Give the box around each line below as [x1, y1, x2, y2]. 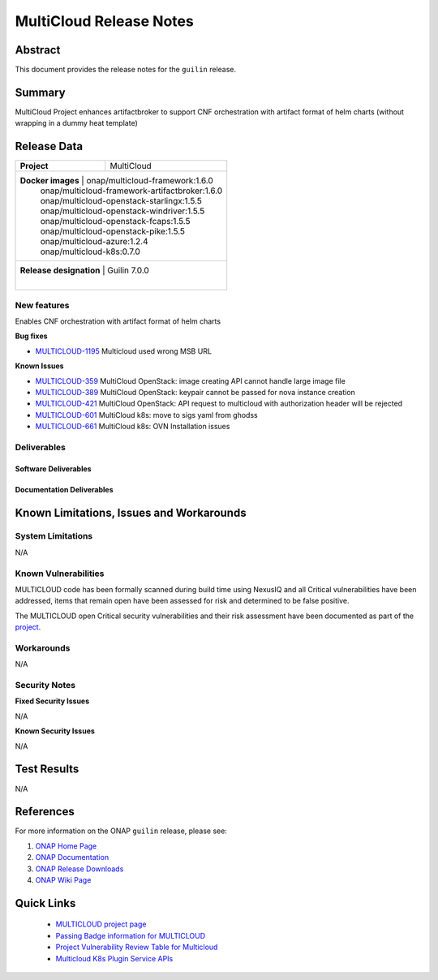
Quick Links [15, 896, 76, 910]
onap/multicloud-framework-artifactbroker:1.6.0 [40, 185, 223, 196]
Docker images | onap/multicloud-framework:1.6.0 [19, 175, 214, 187]
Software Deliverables [15, 463, 92, 474]
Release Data [15, 140, 84, 153]
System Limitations [15, 531, 93, 542]
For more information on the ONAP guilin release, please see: [15, 826, 227, 836]
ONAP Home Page [35, 840, 97, 851]
